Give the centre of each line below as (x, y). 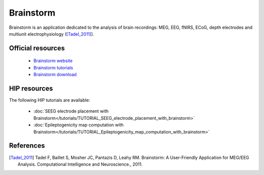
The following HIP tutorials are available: (50, 100)
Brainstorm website (53, 61)
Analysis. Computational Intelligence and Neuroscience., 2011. (80, 164)
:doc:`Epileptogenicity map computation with (79, 125)
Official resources (37, 48)
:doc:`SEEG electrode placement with (71, 111)
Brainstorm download (55, 75)
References (27, 146)
